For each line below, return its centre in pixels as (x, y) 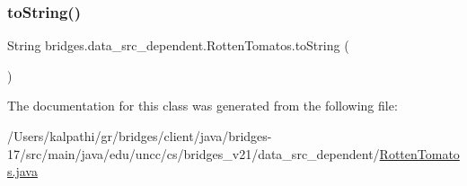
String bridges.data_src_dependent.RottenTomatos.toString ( (178, 45)
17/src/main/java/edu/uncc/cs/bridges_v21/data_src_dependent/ (194, 153)
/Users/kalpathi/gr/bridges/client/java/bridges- (140, 136)
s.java (22, 171)
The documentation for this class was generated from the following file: (203, 106)
